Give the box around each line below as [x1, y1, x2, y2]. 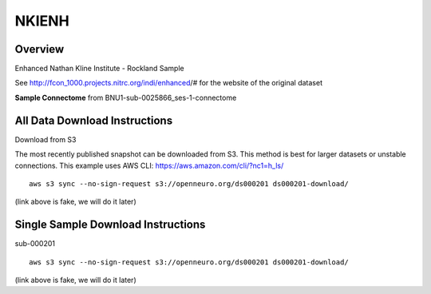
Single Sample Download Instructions [14, 218, 206, 232]
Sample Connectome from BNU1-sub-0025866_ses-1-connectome [14, 93, 237, 102]
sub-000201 [14, 239, 56, 248]
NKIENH [14, 12, 69, 30]
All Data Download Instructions [14, 113, 173, 127]
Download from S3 [14, 134, 77, 144]
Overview [14, 42, 65, 56]
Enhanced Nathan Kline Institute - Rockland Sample [14, 64, 184, 73]
